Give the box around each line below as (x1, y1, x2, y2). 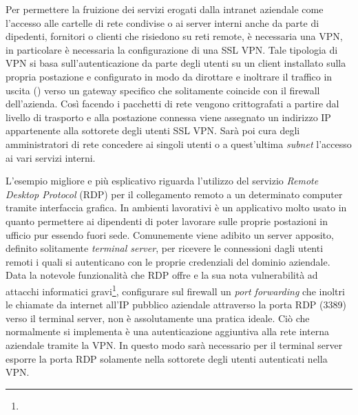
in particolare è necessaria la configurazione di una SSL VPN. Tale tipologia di (6, 42, 338, 56)
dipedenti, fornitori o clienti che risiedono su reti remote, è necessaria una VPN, (6, 29, 343, 43)
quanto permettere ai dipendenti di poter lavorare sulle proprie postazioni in (6, 213, 328, 228)
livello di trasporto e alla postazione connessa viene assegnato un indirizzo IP (6, 109, 331, 124)
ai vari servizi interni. (6, 150, 96, 164)
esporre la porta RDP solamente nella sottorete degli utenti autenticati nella (6, 351, 328, 365)
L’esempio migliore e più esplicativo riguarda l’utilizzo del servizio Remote (6, 173, 319, 188)
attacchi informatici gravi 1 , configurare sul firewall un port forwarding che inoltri (6, 281, 345, 298)
